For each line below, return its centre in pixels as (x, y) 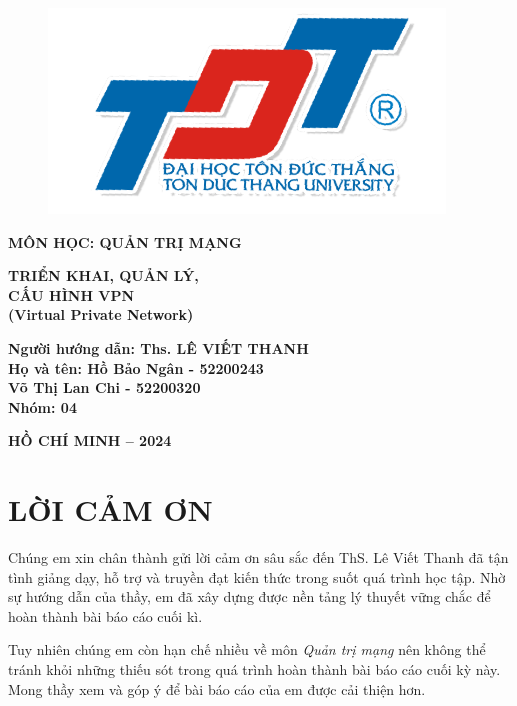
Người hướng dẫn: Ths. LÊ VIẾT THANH (158, 347)
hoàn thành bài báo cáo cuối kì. (105, 615)
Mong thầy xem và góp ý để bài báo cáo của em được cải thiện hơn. (217, 688)
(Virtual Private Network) (101, 314)
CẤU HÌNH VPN (71, 294)
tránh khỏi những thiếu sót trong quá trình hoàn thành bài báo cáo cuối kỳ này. (254, 669)
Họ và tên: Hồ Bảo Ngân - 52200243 (136, 367)
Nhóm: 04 (42, 406)
